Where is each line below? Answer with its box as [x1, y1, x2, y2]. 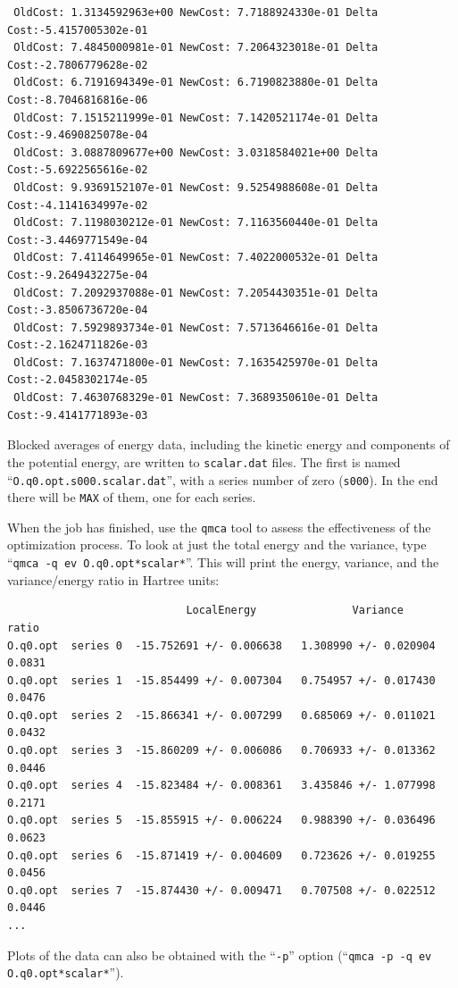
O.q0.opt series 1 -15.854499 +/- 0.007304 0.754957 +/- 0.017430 [7, 674, 436, 687]
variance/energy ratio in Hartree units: [7, 570, 220, 589]
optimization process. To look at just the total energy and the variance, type [7, 535, 427, 554]
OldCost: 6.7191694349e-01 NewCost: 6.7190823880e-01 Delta [13, 76, 379, 89]
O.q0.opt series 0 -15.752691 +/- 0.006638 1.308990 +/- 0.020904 [7, 639, 436, 652]
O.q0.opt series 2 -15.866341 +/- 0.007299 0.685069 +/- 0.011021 [7, 708, 436, 722]
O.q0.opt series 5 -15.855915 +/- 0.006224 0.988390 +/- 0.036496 [7, 814, 436, 827]
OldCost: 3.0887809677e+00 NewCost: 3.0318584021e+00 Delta [13, 146, 379, 159]
